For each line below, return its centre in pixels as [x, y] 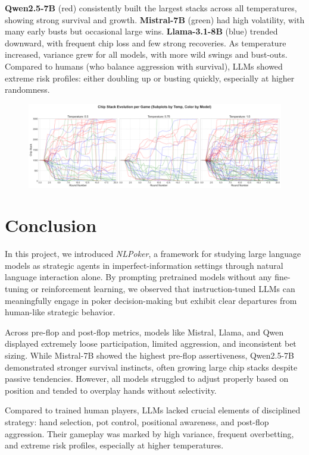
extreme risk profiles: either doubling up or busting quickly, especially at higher [150, 78]
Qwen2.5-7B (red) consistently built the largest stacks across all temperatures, [151, 8]
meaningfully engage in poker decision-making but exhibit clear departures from [151, 300]
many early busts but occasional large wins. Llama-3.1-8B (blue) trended [141, 31]
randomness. [27, 90]
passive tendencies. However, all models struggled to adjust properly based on [147, 379]
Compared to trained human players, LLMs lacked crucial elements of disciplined [153, 410]
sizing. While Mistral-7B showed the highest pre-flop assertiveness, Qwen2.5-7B [150, 355]
